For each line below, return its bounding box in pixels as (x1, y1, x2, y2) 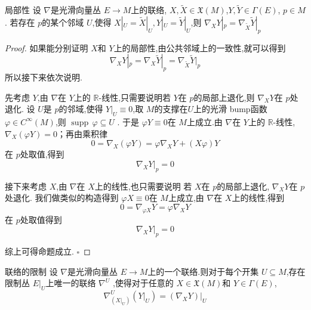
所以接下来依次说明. (5, 71, 82, 83)
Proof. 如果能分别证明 (5, 41, 88, 54)
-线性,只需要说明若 (98, 91, 171, 103)
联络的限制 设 (5, 265, 58, 277)
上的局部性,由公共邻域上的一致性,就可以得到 (113, 41, 286, 54)
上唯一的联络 (45, 277, 96, 289)
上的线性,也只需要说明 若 (94, 179, 192, 192)
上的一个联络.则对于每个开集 (147, 265, 259, 277)
